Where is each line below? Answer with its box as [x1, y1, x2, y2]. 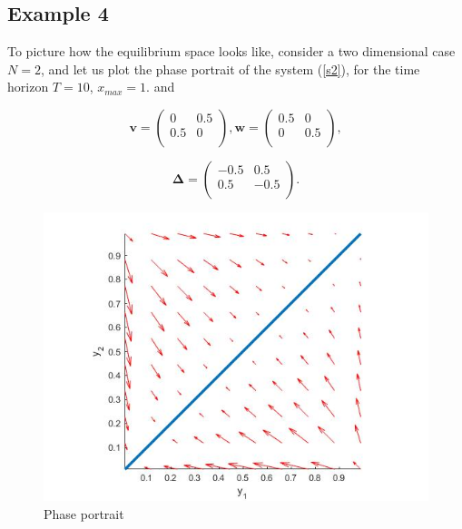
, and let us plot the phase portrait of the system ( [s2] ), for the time [40, 59, 420, 78]
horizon [7, 77, 49, 96]
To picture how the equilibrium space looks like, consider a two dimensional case [7, 42, 456, 61]
